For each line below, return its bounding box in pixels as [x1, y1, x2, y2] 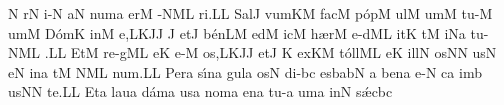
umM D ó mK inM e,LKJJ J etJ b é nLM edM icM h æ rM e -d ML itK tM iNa [8, 22, 466, 43]
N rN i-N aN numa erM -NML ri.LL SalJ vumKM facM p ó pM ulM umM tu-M [8, 3, 493, 23]
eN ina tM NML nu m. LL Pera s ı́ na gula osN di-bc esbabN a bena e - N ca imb [8, 61, 482, 82]
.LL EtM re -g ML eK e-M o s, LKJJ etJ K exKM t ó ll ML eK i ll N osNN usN [44, 42, 497, 63]
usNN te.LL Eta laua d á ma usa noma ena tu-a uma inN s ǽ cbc [8, 81, 393, 102]
